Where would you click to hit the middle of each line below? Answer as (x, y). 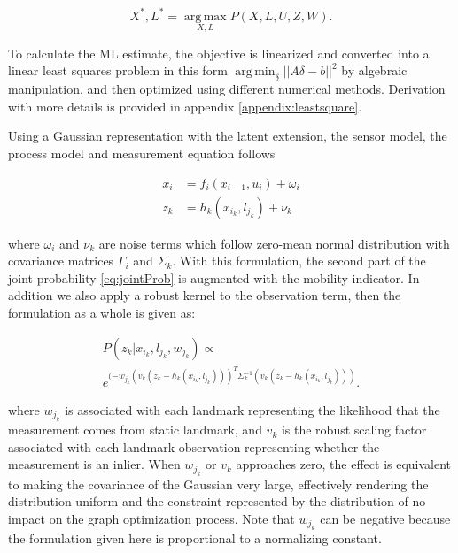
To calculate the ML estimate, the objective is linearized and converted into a (219, 53)
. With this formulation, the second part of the (299, 261)
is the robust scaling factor (354, 430)
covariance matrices (61, 261)
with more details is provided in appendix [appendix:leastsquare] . (185, 106)
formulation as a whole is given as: (102, 312)
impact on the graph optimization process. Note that (151, 518)
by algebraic (374, 70)
